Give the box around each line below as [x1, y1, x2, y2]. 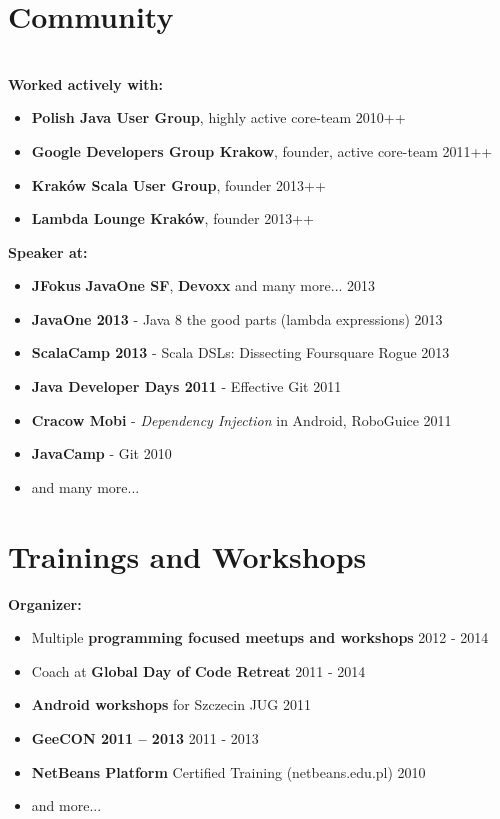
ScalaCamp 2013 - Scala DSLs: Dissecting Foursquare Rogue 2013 [31, 342, 450, 363]
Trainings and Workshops [8, 535, 367, 576]
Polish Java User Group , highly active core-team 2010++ [31, 107, 406, 128]
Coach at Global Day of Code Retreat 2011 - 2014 [31, 660, 366, 681]
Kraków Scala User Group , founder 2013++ [31, 174, 326, 195]
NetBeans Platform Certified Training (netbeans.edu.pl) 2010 [31, 761, 426, 782]
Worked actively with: [8, 73, 163, 94]
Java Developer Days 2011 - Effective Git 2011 [31, 376, 342, 397]
